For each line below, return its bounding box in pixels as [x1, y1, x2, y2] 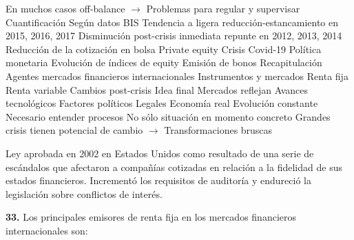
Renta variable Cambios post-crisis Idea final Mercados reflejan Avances [6, 82, 309, 97]
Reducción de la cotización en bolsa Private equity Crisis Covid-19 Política [6, 41, 322, 56]
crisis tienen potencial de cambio [6, 123, 143, 137]
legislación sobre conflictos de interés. [6, 186, 163, 201]
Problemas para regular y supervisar [146, 1, 300, 15]
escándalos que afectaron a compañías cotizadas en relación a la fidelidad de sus [6, 159, 342, 174]
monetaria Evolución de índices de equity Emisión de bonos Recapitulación [6, 55, 322, 70]
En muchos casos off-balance [6, 1, 125, 15]
